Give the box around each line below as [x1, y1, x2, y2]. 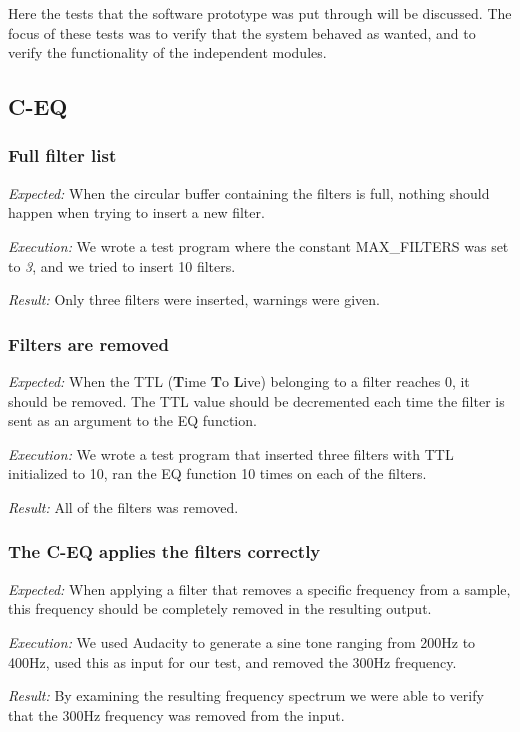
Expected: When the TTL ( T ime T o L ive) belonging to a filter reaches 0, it [8, 370, 470, 391]
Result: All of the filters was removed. [8, 496, 239, 517]
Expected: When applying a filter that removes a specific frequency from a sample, [8, 578, 511, 599]
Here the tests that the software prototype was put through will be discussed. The [8, 3, 512, 23]
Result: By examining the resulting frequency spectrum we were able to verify [8, 685, 484, 706]
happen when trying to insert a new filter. [8, 202, 265, 223]
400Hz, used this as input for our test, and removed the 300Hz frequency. [8, 651, 457, 672]
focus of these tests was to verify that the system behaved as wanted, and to [8, 22, 476, 43]
